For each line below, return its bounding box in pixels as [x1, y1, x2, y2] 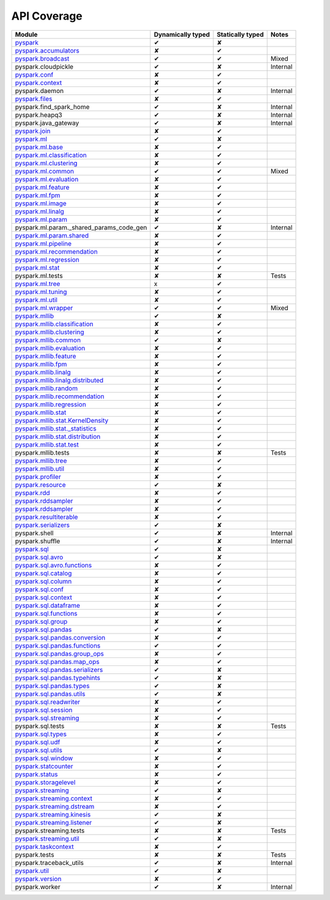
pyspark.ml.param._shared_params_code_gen [15, 223, 147, 232]
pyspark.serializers [15, 521, 70, 529]
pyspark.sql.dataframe [15, 601, 81, 610]
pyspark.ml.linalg [15, 207, 64, 216]
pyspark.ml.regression [15, 255, 79, 263]
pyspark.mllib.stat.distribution [15, 432, 101, 441]
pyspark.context [15, 78, 62, 87]
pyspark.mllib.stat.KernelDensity [15, 416, 109, 425]
